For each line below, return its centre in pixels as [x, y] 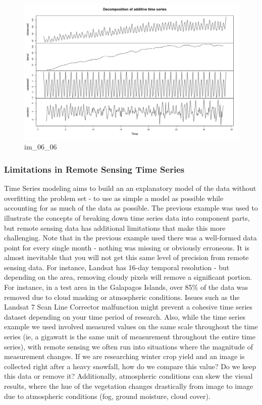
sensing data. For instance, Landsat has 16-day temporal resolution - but [117, 267]
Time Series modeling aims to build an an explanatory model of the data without [130, 188]
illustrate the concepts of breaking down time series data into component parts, [127, 217]
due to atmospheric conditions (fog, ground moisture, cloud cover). [107, 396]
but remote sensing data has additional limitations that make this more [115, 227]
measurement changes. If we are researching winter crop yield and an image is [124, 356]
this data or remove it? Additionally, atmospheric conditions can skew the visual [128, 376]
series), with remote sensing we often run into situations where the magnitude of [128, 346]
